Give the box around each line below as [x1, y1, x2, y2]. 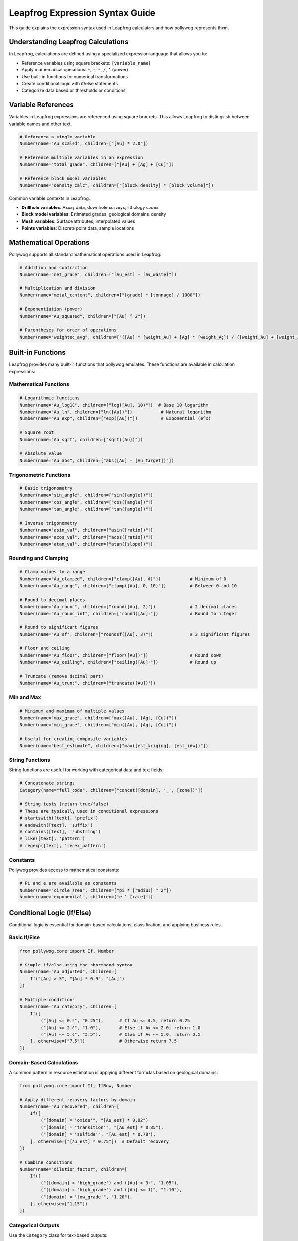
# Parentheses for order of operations [19, 327, 117, 333]
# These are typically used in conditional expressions [19, 808, 159, 814]
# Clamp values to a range [19, 569, 85, 575]
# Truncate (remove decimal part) [19, 673, 104, 679]
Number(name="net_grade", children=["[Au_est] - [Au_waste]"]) [19, 272, 177, 277]
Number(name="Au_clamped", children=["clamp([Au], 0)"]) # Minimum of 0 [19, 576, 227, 582]
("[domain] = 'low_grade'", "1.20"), [40, 1194, 133, 1200]
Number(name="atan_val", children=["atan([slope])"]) [19, 541, 153, 547]
